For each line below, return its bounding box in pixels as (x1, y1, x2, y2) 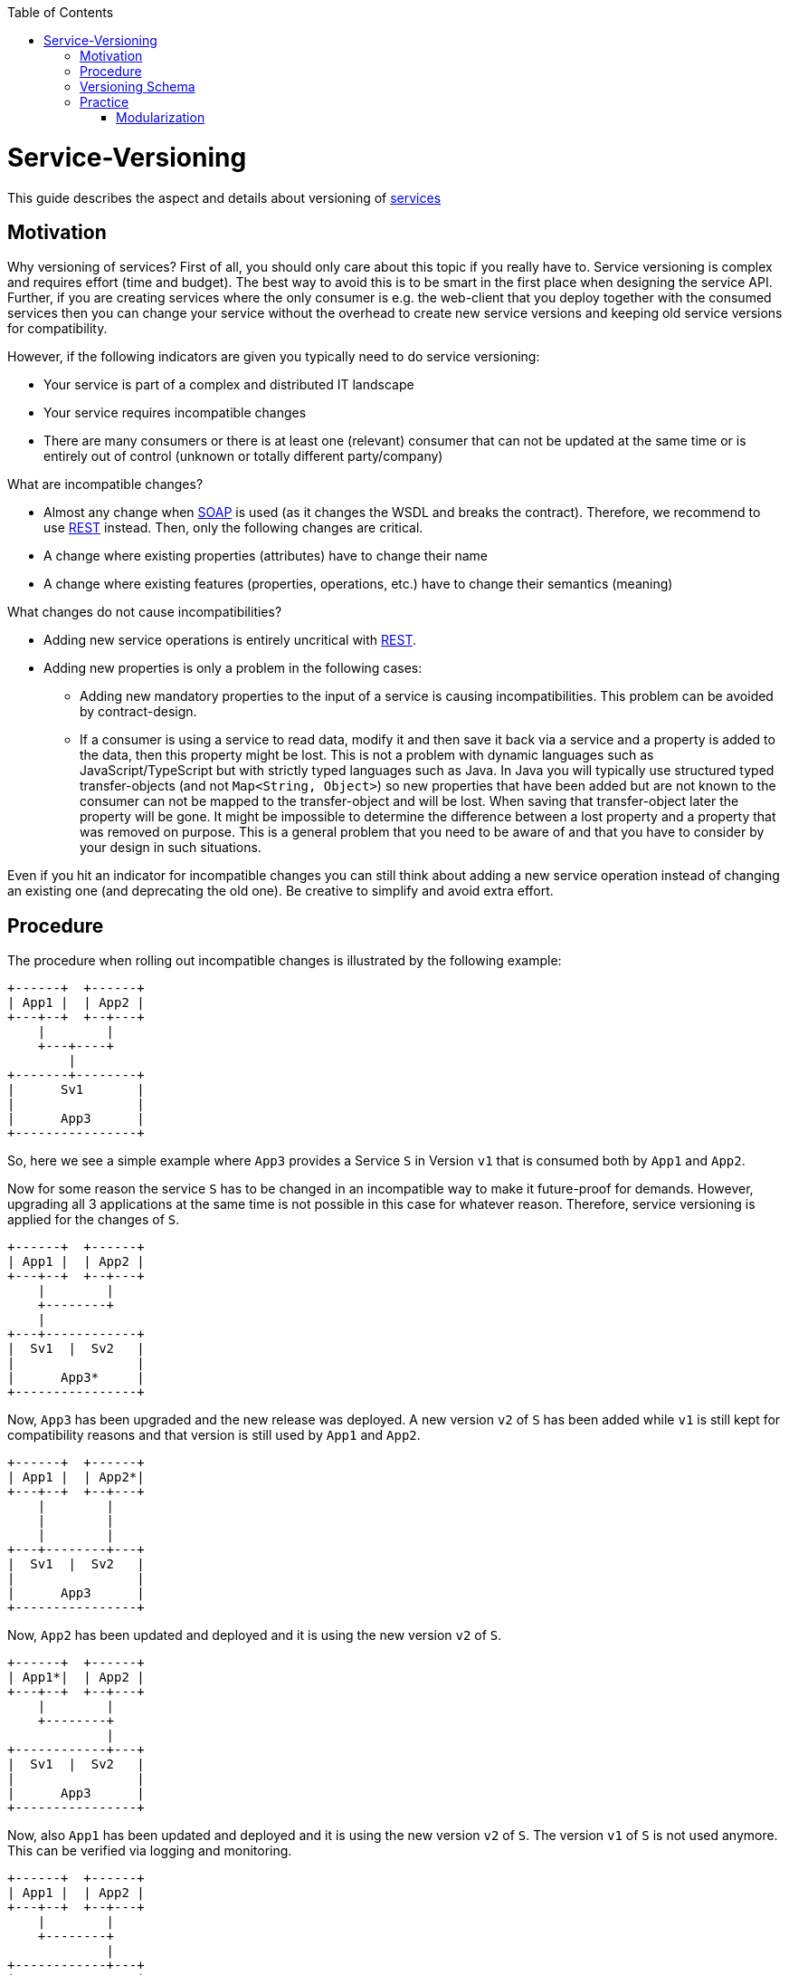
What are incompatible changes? (7, 476, 204, 493)
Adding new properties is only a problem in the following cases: (43, 660, 423, 676)
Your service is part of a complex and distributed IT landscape (43, 377, 414, 393)
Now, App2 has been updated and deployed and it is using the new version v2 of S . (7, 1627, 502, 1644)
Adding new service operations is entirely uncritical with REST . (43, 632, 417, 648)
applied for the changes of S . (7, 1212, 180, 1228)
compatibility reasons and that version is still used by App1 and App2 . (7, 1427, 421, 1443)
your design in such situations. (80, 839, 261, 856)
